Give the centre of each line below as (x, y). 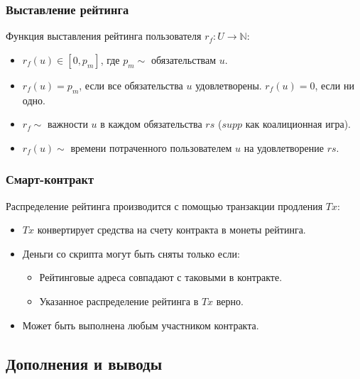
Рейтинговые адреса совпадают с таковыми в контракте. (161, 277)
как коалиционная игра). (298, 124)
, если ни (334, 85)
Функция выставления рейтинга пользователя (104, 36)
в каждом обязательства (151, 124)
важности (67, 124)
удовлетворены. (229, 85)
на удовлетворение (284, 147)
